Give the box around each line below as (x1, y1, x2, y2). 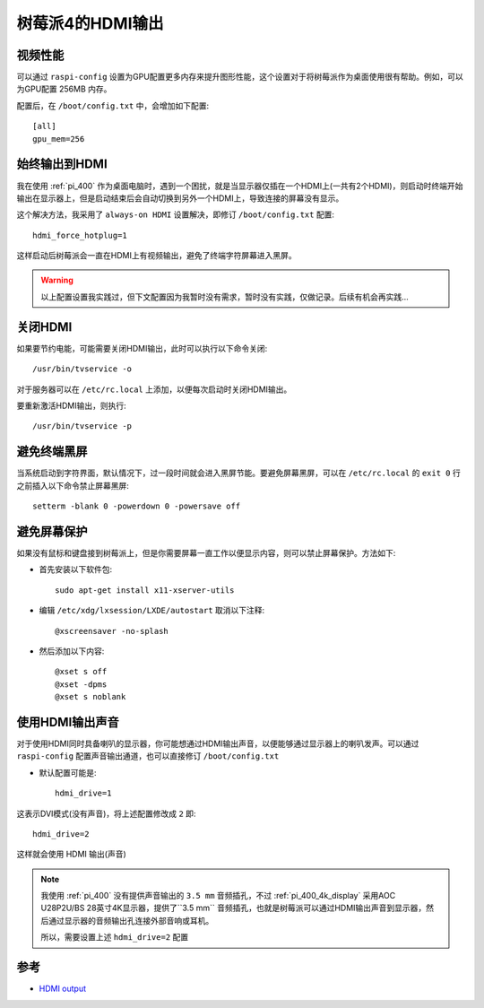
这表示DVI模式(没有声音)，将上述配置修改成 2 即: (16, 808, 196, 819)
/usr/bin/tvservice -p (32, 421, 133, 431)
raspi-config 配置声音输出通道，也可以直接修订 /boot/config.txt (16, 751, 280, 761)
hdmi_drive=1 (55, 788, 112, 798)
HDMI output (39, 983, 87, 995)
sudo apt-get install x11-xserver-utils (55, 585, 235, 595)
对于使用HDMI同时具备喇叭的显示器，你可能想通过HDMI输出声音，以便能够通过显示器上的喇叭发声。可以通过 (16, 738, 419, 749)
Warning (40, 274, 73, 286)
